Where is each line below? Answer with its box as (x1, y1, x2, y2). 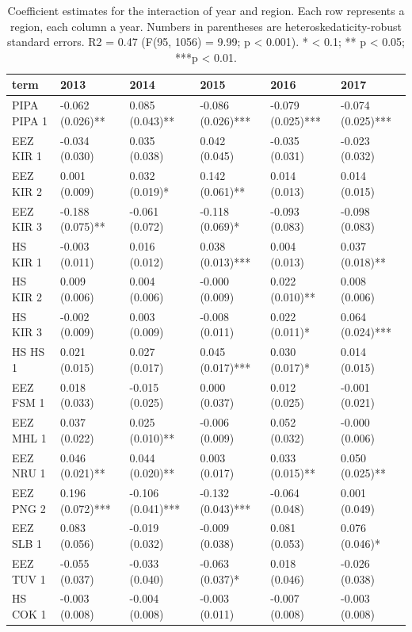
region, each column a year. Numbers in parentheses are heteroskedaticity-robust (10, 17, 402, 34)
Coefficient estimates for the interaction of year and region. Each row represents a (7, 2, 405, 18)
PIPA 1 (12, 112, 48, 128)
